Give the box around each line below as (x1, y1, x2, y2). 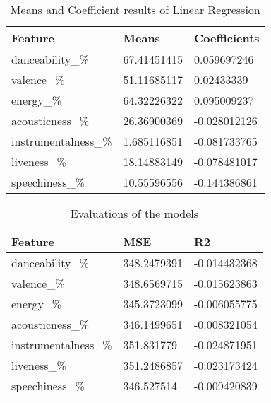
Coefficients (193, 30, 260, 46)
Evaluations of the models (70, 205, 199, 221)
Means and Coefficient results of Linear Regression (10, 1, 260, 18)
